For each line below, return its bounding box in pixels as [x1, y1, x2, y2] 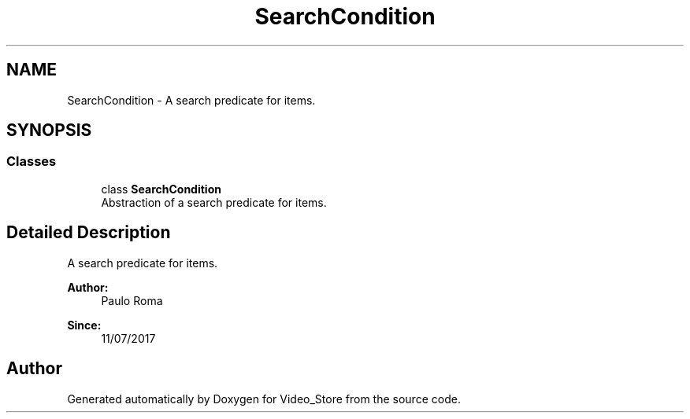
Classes [6, 153, 57, 170]
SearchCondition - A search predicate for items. [67, 93, 316, 107]
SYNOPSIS [6, 120, 92, 141]
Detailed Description [6, 222, 171, 243]
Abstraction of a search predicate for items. [101, 195, 327, 209]
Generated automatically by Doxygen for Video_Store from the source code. [67, 391, 461, 406]
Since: [67, 318, 102, 332]
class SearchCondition [101, 182, 221, 196]
